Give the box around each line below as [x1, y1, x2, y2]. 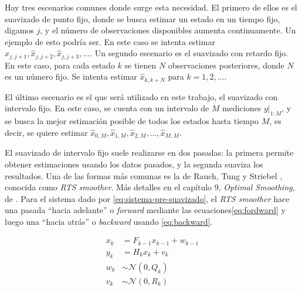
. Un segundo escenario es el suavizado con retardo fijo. [90, 47, 289, 59]
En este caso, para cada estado [5, 59, 115, 71]
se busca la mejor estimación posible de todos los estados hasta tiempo [5, 115, 259, 127]
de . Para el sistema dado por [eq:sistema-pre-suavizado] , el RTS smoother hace [5, 192, 290, 204]
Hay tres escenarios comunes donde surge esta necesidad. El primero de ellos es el [5, 1, 297, 13]
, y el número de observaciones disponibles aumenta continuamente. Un [40, 24, 296, 36]
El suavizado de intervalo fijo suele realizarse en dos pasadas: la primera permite [5, 146, 294, 159]
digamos [5, 24, 34, 36]
